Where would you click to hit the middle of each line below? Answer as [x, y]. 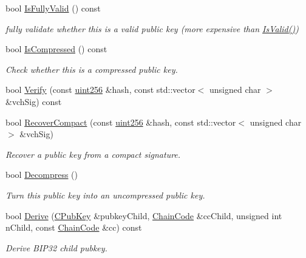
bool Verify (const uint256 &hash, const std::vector [100, 90]
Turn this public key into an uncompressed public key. [105, 195]
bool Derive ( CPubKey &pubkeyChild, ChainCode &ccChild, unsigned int [144, 215]
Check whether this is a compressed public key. [92, 69]
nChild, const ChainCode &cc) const [74, 227]
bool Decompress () [42, 175]
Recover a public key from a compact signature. [93, 154]
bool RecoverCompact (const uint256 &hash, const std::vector [121, 122]
